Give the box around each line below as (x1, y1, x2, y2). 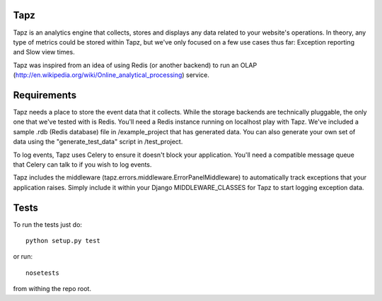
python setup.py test (25, 237, 100, 245)
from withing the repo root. (13, 285, 92, 293)
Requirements (13, 89, 77, 101)
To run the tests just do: (13, 220, 83, 229)
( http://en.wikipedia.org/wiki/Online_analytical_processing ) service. (13, 71, 210, 79)
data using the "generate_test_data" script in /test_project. (13, 138, 183, 146)
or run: (13, 252, 33, 261)
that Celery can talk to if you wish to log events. (13, 160, 152, 169)
